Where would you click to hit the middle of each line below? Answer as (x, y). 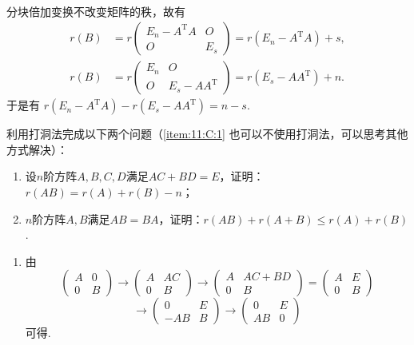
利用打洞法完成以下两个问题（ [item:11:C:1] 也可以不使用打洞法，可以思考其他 (207, 134)
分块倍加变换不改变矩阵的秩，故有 (96, 11)
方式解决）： (37, 149)
